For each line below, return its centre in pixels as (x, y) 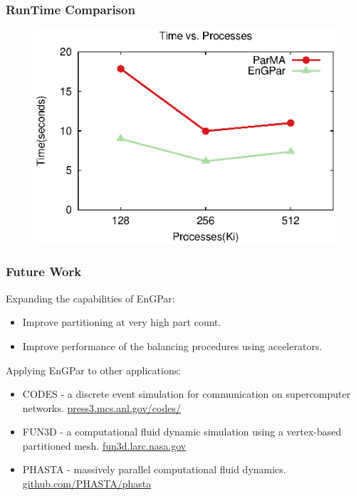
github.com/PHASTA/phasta (87, 484)
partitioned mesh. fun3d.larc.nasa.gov (104, 445)
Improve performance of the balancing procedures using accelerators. (172, 345)
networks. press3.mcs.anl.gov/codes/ (101, 407)
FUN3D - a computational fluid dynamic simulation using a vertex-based (182, 432)
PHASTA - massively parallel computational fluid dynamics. (154, 469)
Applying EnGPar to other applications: (94, 370)
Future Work (44, 271)
